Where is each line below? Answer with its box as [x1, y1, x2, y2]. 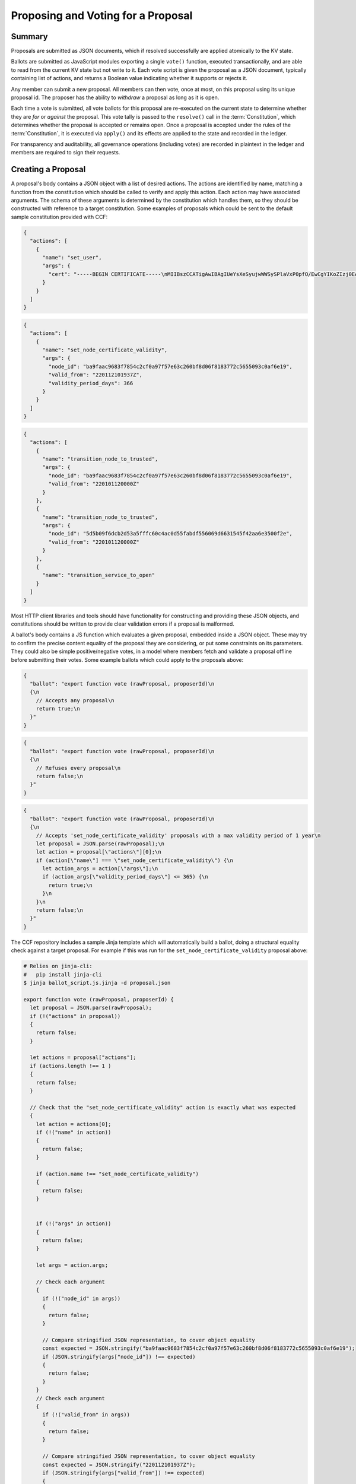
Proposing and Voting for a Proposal [11, 9, 193, 22]
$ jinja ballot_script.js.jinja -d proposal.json [23, 979, 171, 986]
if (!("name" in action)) [36, 1129, 112, 1136]
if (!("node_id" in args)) [42, 1295, 121, 1302]
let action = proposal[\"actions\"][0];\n [36, 849, 161, 855]
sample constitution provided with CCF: [11, 213, 108, 220]
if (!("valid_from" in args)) [42, 1412, 131, 1418]
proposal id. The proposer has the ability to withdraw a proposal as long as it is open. [11, 94, 220, 101]
